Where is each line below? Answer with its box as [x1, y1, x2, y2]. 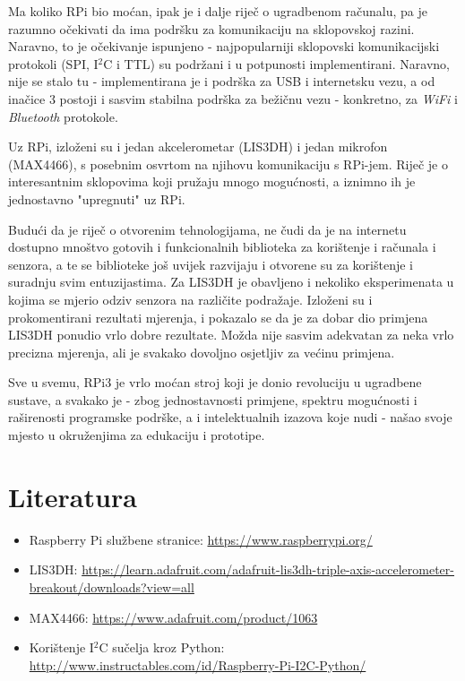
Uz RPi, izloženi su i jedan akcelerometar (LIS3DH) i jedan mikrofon [8, 137, 388, 156]
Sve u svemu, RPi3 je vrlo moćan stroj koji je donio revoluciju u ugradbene [8, 373, 422, 392]
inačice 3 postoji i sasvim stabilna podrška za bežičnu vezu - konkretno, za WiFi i [8, 89, 458, 108]
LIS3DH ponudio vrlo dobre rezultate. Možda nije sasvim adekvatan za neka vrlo [8, 325, 454, 344]
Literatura [8, 478, 137, 514]
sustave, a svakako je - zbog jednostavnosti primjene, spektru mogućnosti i [8, 390, 418, 409]
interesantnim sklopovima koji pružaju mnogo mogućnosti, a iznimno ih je [8, 172, 416, 191]
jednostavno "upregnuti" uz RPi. [8, 189, 185, 208]
